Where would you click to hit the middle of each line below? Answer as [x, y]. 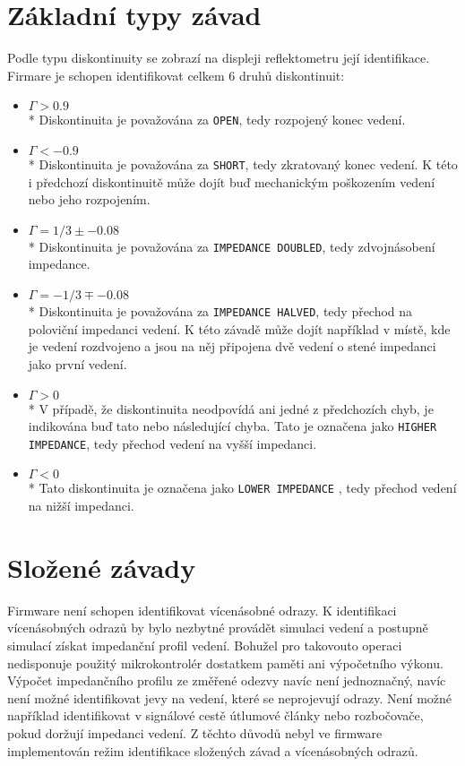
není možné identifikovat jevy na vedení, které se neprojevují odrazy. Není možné [230, 697]
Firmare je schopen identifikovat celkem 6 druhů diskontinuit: [176, 75]
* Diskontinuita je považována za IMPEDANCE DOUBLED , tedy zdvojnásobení [232, 246]
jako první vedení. [77, 363]
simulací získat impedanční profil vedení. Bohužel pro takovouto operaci [205, 645]
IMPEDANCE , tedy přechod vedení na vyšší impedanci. [172, 443]
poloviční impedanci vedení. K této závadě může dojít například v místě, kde [239, 328]
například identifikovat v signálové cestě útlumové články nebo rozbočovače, [215, 715]
